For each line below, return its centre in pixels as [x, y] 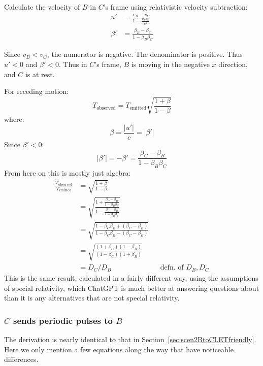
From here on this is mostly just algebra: [68, 173]
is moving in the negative [170, 64]
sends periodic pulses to [63, 320]
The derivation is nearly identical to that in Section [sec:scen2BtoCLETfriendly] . [130, 339]
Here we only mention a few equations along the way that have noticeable [119, 349]
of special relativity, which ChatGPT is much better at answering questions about [132, 288]
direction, [233, 64]
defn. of [172, 268]
